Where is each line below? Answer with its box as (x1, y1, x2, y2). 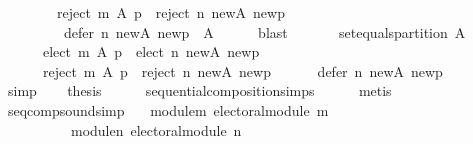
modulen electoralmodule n (70, 119, 242, 140)
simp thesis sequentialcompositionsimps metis (7, 80, 392, 101)
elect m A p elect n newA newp (42, 41, 260, 62)
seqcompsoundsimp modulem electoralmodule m (7, 99, 329, 120)
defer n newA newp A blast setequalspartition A (63, 21, 466, 42)
